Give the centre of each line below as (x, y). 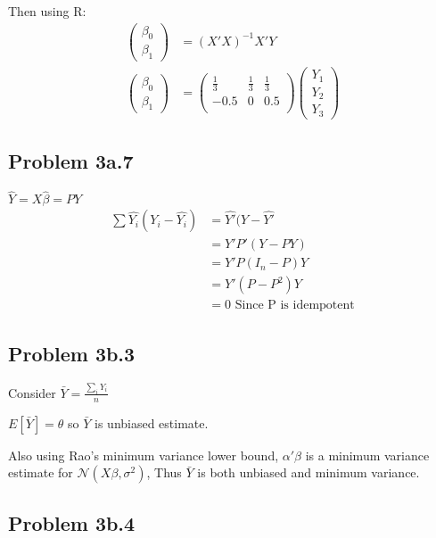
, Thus (164, 472)
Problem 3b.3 (72, 353)
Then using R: (47, 11)
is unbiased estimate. (152, 422)
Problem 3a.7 (71, 161)
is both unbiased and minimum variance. (308, 472)
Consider (32, 392)
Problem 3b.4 (72, 522)
